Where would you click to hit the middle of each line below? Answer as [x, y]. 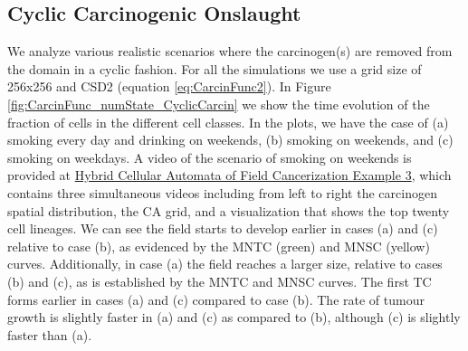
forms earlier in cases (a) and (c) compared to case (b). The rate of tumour [216, 299]
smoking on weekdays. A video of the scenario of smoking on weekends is [210, 157]
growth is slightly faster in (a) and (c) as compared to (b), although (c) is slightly [234, 317]
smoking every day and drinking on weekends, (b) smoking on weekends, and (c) [230, 140]
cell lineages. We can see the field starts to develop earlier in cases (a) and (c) [223, 228]
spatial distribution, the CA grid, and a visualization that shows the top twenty [229, 210]
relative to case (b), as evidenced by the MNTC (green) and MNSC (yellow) [219, 246]
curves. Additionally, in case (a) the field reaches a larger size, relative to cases [225, 264]
